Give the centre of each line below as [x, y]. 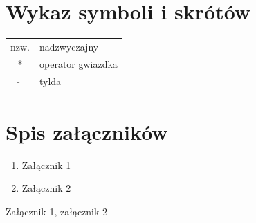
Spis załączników [87, 131]
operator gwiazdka [79, 63]
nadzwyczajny [69, 46]
